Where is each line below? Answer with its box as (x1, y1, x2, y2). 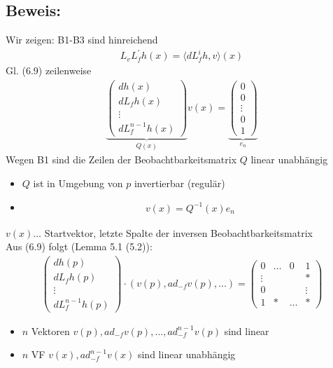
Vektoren (31, 323, 70, 338)
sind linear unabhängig (137, 347, 236, 362)
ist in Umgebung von (33, 175, 123, 190)
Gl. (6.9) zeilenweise (6, 63, 92, 78)
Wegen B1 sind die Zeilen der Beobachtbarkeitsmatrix (6, 152, 237, 167)
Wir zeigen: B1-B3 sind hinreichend (6, 32, 158, 47)
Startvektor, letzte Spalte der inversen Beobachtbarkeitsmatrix (44, 225, 313, 240)
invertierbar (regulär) (134, 175, 225, 190)
